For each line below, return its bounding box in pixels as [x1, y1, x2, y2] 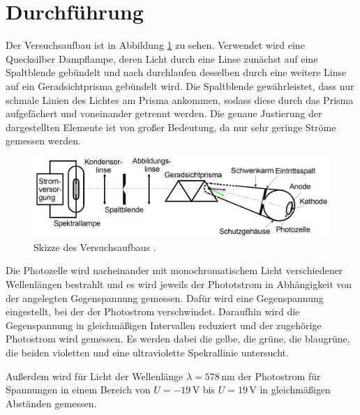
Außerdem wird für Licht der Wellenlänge [6, 368, 183, 383]
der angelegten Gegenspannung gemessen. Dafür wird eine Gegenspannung [6, 290, 324, 305]
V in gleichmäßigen [249, 382, 331, 397]
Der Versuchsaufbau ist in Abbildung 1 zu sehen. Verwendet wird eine [6, 38, 305, 52]
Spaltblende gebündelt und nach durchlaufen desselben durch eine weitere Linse [6, 65, 347, 80]
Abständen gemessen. [6, 395, 97, 410]
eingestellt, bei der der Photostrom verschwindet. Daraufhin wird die [6, 304, 300, 319]
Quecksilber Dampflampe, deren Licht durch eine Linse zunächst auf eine [6, 51, 318, 66]
